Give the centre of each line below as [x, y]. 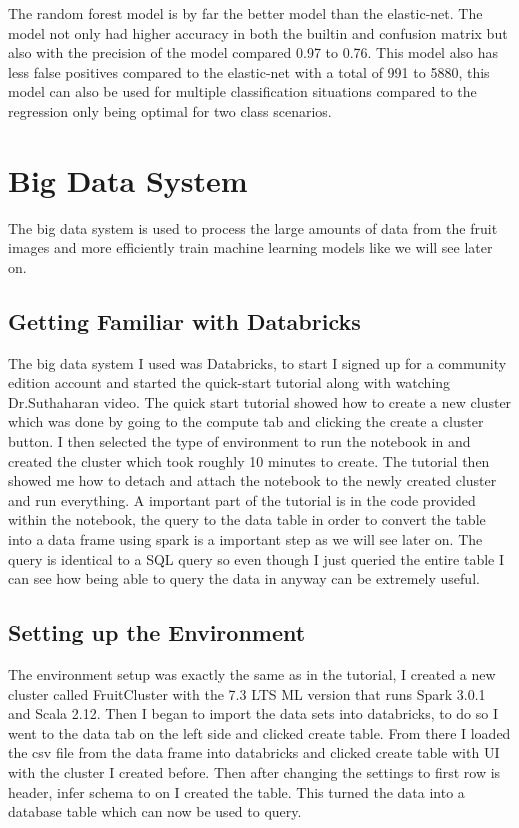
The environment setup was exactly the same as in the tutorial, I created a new [252, 674]
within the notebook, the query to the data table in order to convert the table [247, 519]
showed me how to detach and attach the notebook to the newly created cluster [252, 480]
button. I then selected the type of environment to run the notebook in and [239, 441]
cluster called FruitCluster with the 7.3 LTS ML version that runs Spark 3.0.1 [247, 693]
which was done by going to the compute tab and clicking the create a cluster [246, 421]
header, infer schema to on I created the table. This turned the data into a [236, 791]
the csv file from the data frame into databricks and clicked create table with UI [254, 752]
